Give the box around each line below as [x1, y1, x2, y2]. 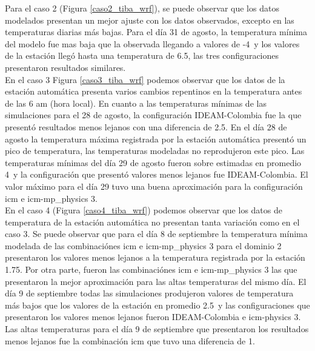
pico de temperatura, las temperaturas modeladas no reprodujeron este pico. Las [5, 144, 305, 157]
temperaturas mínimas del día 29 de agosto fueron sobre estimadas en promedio [5, 156, 302, 169]
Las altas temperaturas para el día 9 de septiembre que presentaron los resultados [5, 323, 309, 335]
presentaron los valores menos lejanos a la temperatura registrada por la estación [5, 251, 305, 264]
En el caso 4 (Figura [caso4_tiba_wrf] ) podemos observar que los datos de [5, 204, 282, 216]
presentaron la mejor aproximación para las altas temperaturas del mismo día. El [5, 275, 307, 287]
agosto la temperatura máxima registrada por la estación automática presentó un [5, 132, 307, 145]
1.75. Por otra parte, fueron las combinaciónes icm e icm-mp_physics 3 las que [5, 263, 297, 276]
